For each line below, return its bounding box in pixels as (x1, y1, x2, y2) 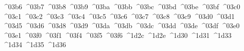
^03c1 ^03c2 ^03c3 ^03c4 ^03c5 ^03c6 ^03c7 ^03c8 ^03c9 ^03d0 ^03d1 (2, 11, 235, 21)
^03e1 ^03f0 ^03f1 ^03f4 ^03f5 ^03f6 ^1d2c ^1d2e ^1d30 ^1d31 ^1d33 (2, 30, 232, 40)
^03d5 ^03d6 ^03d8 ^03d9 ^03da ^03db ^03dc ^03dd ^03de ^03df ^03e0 (2, 20, 240, 31)
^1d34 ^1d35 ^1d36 (2, 39, 66, 50)
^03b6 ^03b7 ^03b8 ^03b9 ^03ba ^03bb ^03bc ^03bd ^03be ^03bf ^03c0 (2, 1, 240, 11)
